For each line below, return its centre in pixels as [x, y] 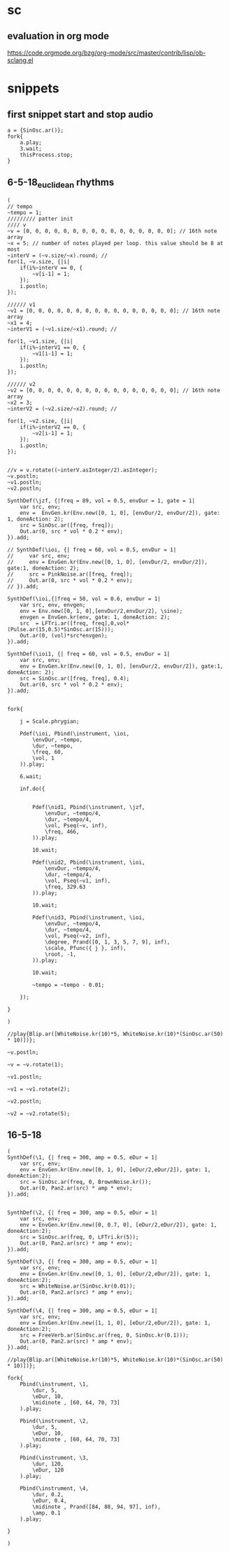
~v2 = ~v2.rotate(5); [39, 1114]
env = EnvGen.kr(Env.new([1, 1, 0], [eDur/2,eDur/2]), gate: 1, [115, 1323]
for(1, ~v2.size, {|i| [40, 421]
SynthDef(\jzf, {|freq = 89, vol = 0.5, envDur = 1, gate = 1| [101, 501]
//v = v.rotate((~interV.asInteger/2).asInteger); [82, 470]
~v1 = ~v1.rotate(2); [39, 1089]
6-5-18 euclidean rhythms [61, 184]
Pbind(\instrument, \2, [55, 1421]
